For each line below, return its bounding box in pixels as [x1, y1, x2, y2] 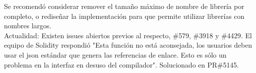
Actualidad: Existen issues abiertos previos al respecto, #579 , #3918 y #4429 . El [4, 30, 252, 40]
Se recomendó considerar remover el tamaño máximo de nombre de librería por [4, 1, 245, 11]
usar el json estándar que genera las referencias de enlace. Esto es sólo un [4, 49, 227, 60]
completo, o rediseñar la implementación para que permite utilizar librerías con [4, 10, 245, 21]
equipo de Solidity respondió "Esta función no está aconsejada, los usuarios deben [4, 40, 252, 50]
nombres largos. [4, 20, 52, 31]
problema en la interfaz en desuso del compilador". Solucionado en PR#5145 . [4, 59, 239, 70]
